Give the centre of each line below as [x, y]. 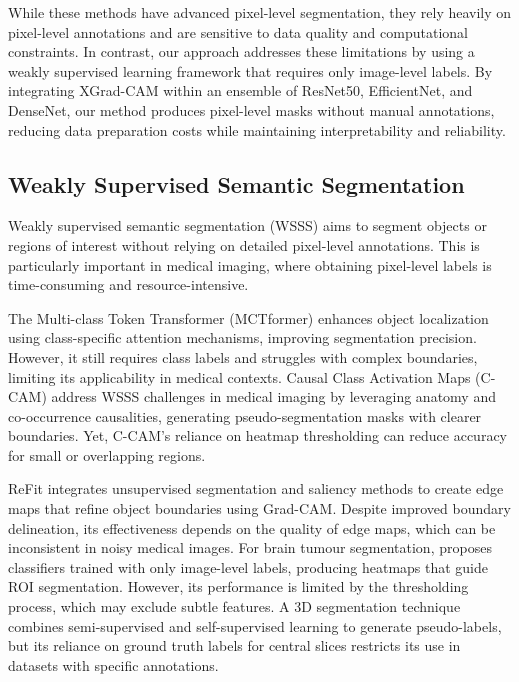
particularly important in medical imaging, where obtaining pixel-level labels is [250, 264]
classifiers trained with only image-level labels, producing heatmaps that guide [248, 566]
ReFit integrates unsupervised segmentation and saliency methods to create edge [256, 488]
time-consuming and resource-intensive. [128, 284]
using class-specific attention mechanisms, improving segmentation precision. [242, 337]
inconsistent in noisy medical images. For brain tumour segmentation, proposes [250, 547]
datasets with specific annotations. [113, 664]
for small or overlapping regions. [107, 454]
